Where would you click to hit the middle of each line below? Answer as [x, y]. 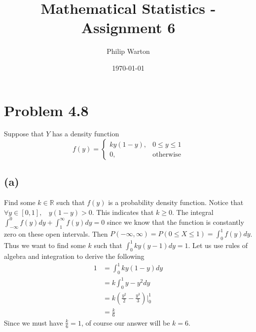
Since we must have [34, 322]
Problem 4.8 [46, 110]
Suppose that [24, 134]
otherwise [167, 154]
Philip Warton [128, 51]
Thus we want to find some [45, 245]
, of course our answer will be [126, 322]
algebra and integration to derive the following [74, 256]
